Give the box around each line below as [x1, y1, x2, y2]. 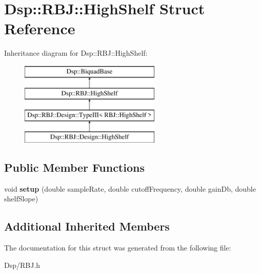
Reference [4, 18, 75, 39]
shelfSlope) [4, 193, 38, 204]
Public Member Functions [4, 159, 145, 175]
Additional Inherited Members [4, 218, 170, 234]
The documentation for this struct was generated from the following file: [4, 242, 231, 253]
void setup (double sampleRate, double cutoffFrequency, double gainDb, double [4, 183, 256, 194]
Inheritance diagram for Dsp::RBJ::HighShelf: [4, 48, 148, 58]
